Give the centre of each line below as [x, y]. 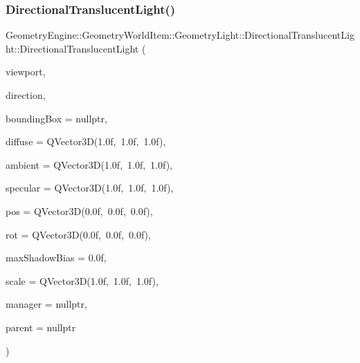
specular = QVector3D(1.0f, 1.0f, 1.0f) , [90, 188]
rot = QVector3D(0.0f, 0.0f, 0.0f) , [78, 234]
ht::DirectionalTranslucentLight [72, 48]
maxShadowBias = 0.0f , [56, 258]
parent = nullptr [41, 327]
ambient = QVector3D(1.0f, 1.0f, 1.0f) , [89, 164]
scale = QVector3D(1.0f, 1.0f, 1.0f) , [82, 280]
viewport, [26, 72]
